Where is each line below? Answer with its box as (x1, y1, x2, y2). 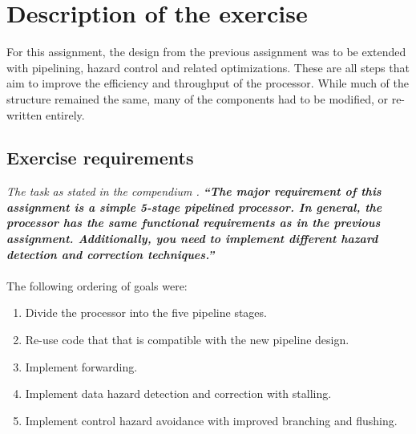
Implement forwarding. (25, 358, 138, 375)
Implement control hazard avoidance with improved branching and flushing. (25, 412, 398, 428)
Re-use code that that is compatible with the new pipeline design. (25, 331, 349, 348)
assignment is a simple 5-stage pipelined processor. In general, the (6, 198, 382, 215)
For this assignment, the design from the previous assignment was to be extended (6, 43, 406, 60)
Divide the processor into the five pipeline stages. (25, 304, 267, 321)
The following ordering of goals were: (6, 277, 188, 294)
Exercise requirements (6, 145, 194, 170)
